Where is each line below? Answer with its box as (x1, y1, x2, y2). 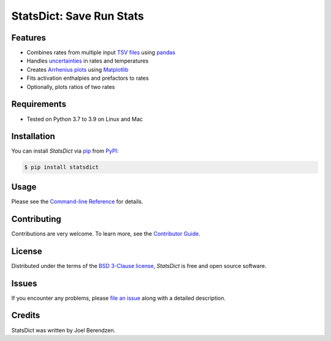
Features (11, 33, 46, 43)
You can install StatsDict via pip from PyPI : (11, 147, 119, 155)
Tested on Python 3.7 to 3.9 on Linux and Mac (26, 115, 143, 123)
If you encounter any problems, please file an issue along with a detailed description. (11, 294, 226, 302)
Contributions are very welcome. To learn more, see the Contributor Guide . (11, 230, 200, 237)
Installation (11, 131, 55, 142)
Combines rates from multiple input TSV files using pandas (26, 49, 176, 56)
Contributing (11, 213, 61, 224)
